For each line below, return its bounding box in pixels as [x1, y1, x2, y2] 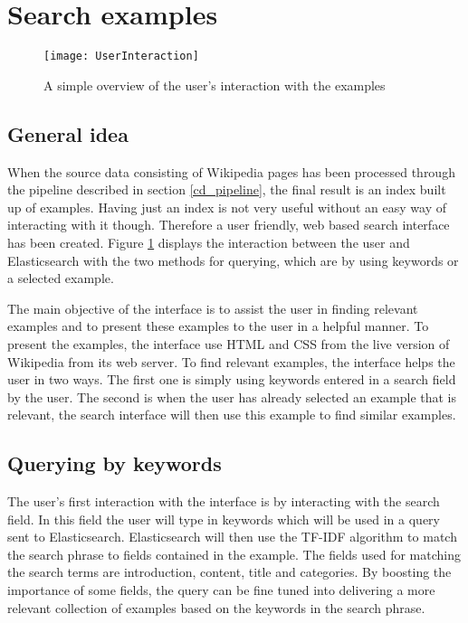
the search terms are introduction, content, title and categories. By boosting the [7, 562, 452, 581]
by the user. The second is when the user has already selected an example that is [7, 387, 457, 406]
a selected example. [7, 269, 114, 288]
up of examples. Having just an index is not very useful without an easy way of [7, 197, 446, 216]
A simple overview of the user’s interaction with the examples [43, 75, 386, 94]
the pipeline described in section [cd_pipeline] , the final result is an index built [7, 180, 446, 199]
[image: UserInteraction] [43, 50, 199, 63]
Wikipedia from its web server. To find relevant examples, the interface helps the [7, 352, 455, 371]
